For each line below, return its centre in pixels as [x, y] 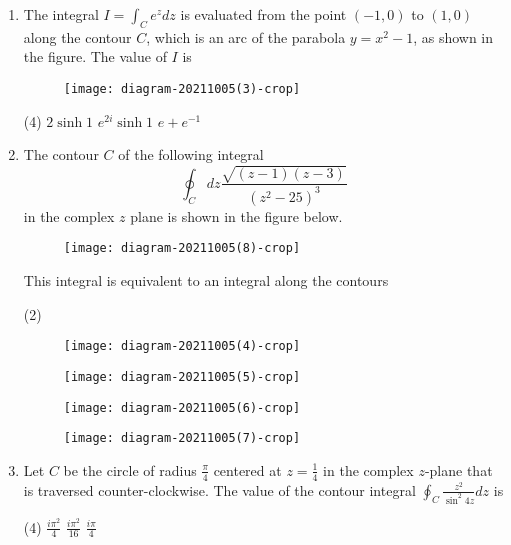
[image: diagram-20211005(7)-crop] [182, 438]
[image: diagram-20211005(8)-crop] [182, 248]
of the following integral [191, 154]
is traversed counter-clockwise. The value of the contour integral [219, 489]
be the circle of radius [130, 469]
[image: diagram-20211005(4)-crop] [182, 346]
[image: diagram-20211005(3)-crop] [182, 88]
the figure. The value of [95, 56]
